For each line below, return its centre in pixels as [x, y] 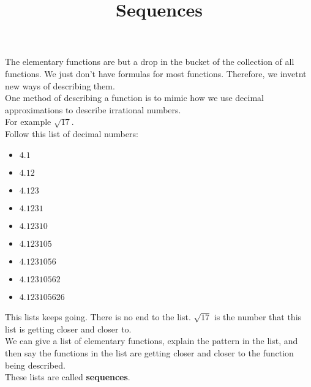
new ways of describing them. [60, 85]
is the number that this [258, 317]
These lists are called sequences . [68, 377]
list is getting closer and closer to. [68, 329]
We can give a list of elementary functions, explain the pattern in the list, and [152, 341]
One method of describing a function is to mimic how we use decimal [134, 98]
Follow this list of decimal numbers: [72, 133]
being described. [35, 365]
